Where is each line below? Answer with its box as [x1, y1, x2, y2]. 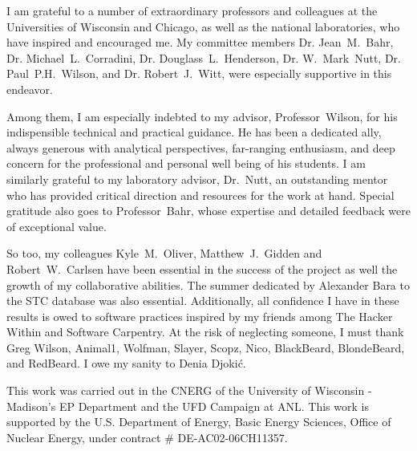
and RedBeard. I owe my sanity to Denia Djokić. [6, 355, 246, 372]
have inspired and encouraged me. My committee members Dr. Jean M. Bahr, [6, 34, 394, 51]
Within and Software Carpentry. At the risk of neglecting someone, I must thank [6, 323, 404, 340]
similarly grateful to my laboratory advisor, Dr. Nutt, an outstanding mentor [6, 170, 388, 187]
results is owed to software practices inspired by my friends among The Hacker [6, 307, 393, 324]
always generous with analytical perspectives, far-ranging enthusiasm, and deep [6, 139, 395, 156]
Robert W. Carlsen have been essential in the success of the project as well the [6, 260, 398, 277]
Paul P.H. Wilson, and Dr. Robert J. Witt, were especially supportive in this [6, 65, 392, 82]
